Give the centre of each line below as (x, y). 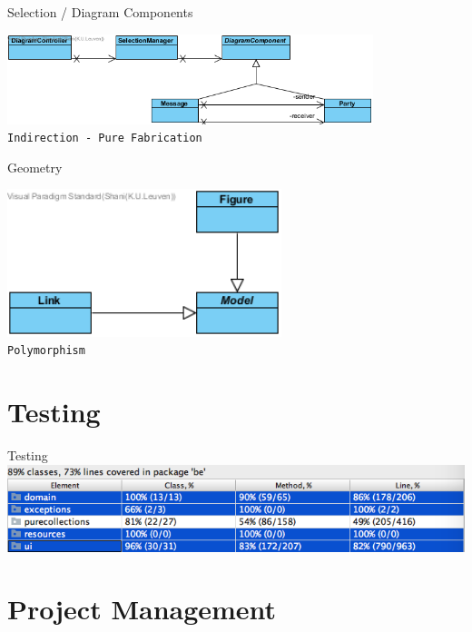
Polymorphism (46, 351)
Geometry (35, 167)
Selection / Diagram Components (100, 12)
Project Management (142, 609)
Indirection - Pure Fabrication (105, 138)
